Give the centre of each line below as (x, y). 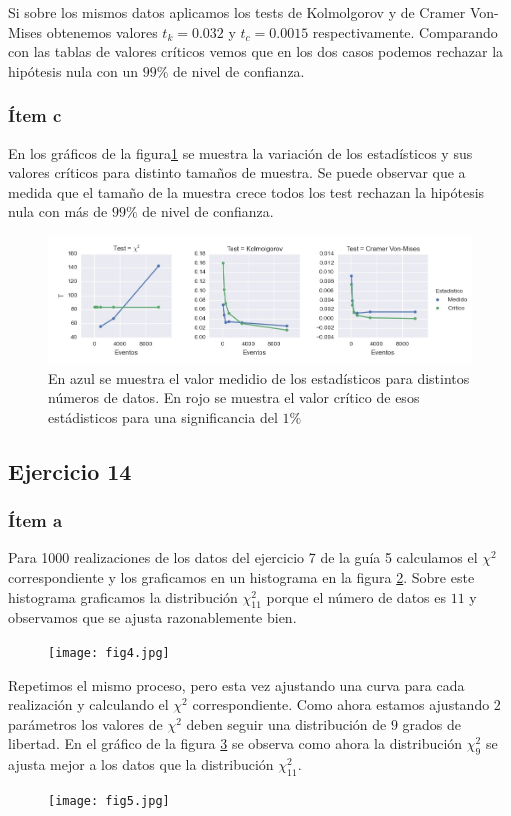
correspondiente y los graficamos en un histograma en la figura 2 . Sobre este (241, 577)
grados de (432, 723)
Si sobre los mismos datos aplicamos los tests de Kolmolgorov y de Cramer (237, 12)
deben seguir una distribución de (286, 723)
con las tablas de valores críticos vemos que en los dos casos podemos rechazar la (256, 51)
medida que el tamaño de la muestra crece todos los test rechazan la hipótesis (246, 191)
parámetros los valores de (85, 723)
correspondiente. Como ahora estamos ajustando (341, 704)
